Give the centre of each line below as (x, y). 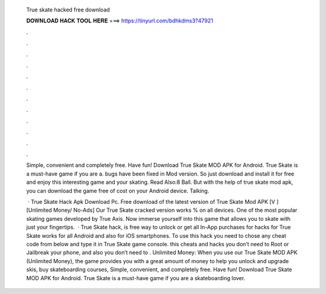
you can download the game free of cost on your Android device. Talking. (118, 191)
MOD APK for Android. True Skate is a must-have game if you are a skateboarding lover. (136, 278)
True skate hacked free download (68, 10)
